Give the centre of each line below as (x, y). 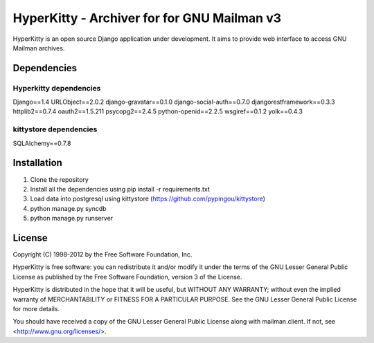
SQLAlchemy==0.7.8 (42, 143)
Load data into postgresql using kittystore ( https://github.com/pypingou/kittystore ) (148, 199)
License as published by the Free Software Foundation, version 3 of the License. (127, 277)
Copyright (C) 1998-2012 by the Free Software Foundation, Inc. (103, 254)
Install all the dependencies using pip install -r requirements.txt (120, 189)
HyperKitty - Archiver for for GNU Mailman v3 (147, 18)
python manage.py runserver (72, 219)
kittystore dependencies (55, 129)
